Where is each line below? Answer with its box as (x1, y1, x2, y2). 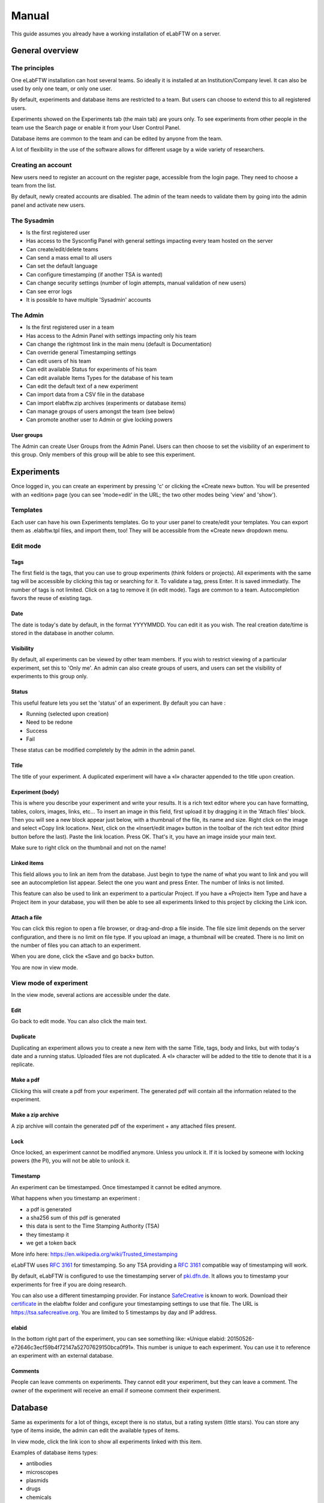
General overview (11, 46, 79, 56)
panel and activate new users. (11, 201, 86, 209)
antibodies (26, 1460, 52, 1467)
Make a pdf (11, 1076, 40, 1083)
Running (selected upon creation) (26, 710, 109, 717)
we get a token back (26, 1239, 77, 1247)
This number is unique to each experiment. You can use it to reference (136, 1344, 311, 1351)
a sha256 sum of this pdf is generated (26, 1214, 121, 1221)
